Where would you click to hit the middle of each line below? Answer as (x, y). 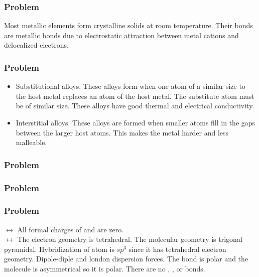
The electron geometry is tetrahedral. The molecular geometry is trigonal (130, 239)
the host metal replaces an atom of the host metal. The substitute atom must (135, 96)
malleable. (31, 142)
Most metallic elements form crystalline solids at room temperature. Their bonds (128, 25)
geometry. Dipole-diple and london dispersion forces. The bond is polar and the (126, 259)
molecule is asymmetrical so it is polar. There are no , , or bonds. (105, 269)
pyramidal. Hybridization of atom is (59, 249)
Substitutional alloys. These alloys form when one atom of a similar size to (131, 86)
